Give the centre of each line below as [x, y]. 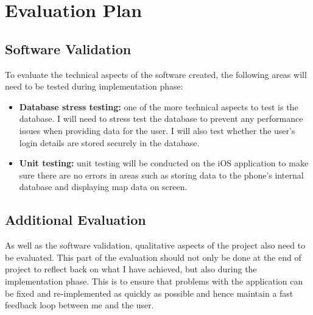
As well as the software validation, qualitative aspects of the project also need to [155, 245]
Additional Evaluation [76, 220]
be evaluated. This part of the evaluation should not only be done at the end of [153, 257]
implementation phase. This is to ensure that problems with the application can [154, 281]
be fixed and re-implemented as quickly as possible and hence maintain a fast [149, 293]
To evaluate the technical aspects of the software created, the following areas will [156, 74]
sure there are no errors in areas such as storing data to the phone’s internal [161, 175]
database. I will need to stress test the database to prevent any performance [161, 119]
